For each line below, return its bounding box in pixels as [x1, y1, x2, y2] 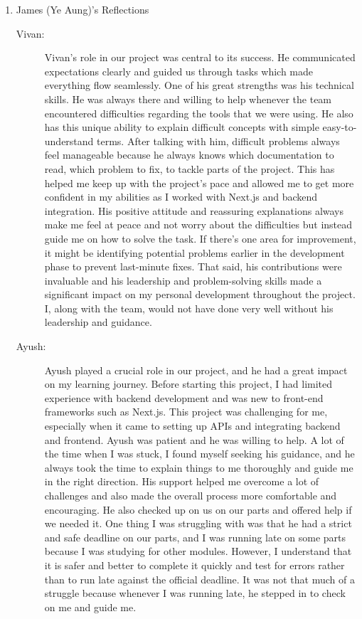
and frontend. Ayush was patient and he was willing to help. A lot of [44, 432, 344, 447]
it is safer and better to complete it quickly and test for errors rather [44, 557, 345, 572]
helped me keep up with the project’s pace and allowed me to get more [44, 175, 354, 190]
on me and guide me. [44, 599, 137, 614]
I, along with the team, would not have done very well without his [44, 300, 334, 315]
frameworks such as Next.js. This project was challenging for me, [44, 404, 328, 419]
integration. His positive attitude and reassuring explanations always [44, 203, 344, 218]
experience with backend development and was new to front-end [44, 390, 324, 405]
